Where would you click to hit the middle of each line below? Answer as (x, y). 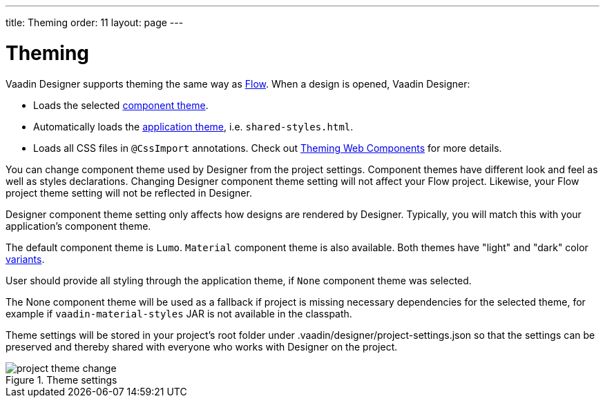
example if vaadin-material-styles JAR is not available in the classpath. (179, 313)
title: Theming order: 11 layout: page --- (95, 22)
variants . (25, 259)
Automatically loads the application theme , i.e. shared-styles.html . (193, 126)
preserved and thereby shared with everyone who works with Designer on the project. (202, 346)
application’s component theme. (78, 226)
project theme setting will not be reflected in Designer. (129, 193)
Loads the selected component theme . (121, 105)
